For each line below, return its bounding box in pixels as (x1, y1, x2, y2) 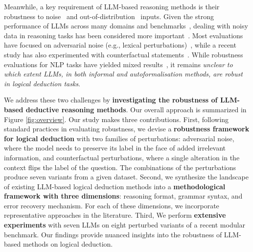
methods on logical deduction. (23, 239, 113, 249)
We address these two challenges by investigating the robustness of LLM (4, 95, 237, 105)
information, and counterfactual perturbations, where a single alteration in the (4, 152, 240, 162)
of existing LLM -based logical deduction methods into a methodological (4, 181, 226, 191)
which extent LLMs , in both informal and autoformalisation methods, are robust (4, 69, 243, 79)
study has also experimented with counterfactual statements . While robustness (4, 49, 243, 59)
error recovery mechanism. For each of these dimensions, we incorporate (4, 200, 219, 210)
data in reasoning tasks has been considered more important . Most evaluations (4, 30, 243, 40)
